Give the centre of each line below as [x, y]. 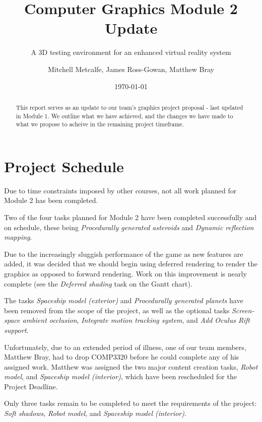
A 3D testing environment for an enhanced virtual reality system [131, 52]
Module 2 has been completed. [51, 200]
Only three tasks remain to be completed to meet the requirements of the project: [130, 403]
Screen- [243, 310]
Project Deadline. [31, 386]
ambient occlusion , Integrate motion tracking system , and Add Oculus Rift [136, 320]
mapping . [18, 237]
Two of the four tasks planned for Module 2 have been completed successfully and [130, 217]
